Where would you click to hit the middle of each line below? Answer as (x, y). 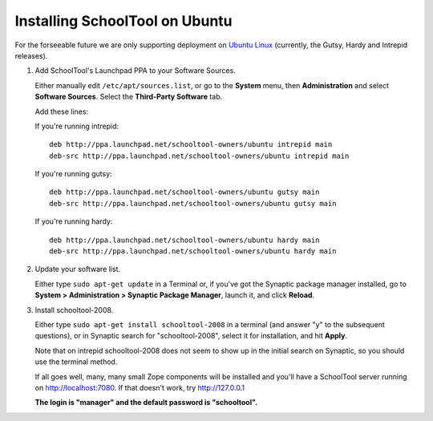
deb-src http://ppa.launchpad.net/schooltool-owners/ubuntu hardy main (193, 251)
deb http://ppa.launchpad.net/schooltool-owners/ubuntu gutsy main (184, 192)
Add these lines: (61, 111)
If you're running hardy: (74, 221)
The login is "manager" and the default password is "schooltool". (146, 403)
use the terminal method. (76, 362)
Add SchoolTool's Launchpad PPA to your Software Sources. (135, 71)
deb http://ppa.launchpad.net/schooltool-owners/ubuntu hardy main (184, 240)
